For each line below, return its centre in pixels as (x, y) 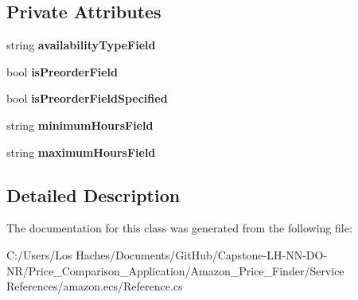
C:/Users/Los (39, 254)
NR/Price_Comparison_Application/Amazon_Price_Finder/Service (175, 270)
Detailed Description (93, 195)
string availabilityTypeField (81, 45)
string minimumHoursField (80, 125)
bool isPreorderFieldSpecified (87, 98)
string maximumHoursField (81, 152)
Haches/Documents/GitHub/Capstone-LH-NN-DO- (202, 254)
